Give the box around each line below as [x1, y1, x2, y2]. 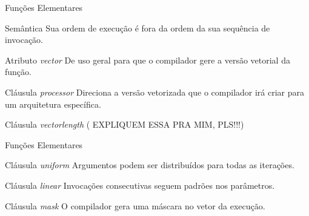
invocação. [5, 33, 43, 46]
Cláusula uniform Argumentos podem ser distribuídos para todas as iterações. [5, 159, 294, 171]
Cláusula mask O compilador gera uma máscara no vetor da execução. [5, 199, 265, 212]
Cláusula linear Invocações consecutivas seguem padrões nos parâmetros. [5, 178, 275, 191]
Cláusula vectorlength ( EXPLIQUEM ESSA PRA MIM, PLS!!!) [5, 118, 244, 131]
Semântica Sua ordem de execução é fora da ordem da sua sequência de [5, 21, 270, 34]
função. [5, 65, 32, 78]
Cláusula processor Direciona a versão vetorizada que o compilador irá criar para [5, 85, 305, 98]
